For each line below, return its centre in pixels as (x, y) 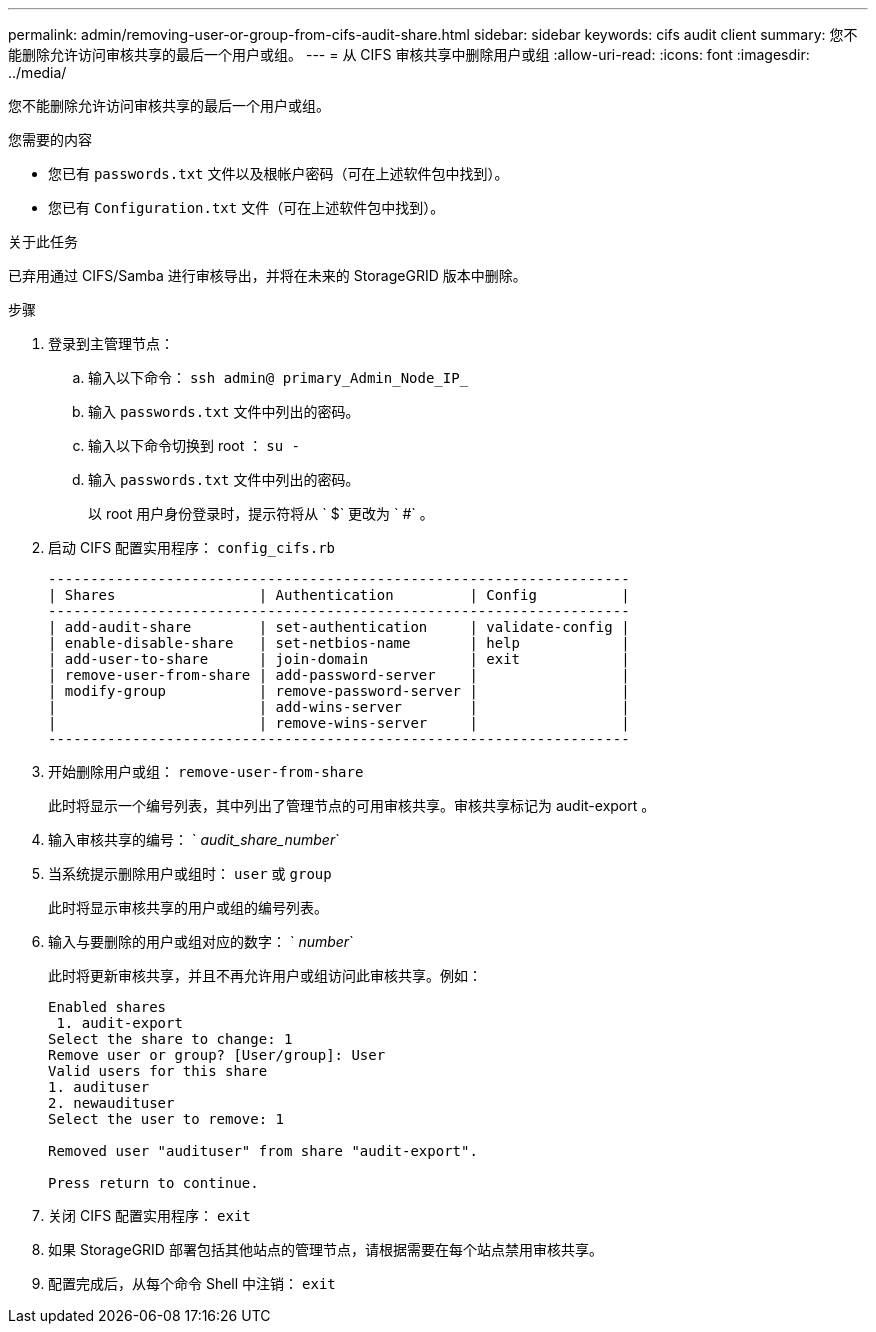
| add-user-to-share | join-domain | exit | (339, 659)
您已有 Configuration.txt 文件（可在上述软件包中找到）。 (246, 207)
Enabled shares (107, 1007)
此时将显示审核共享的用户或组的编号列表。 (188, 907)
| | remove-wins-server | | (339, 723)
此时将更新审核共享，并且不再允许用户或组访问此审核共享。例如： (265, 975)
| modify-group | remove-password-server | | (339, 691)
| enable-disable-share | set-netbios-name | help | (339, 643)
